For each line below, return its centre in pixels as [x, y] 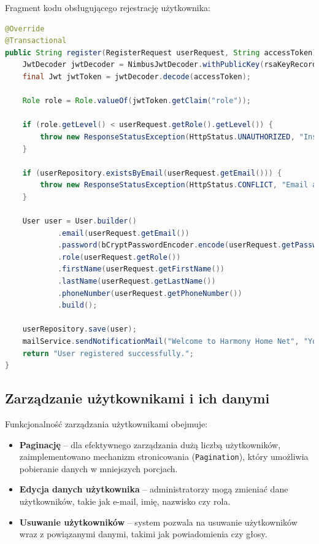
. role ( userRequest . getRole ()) [119, 257]
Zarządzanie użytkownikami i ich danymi [137, 398]
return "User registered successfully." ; [108, 353]
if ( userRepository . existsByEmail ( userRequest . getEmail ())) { [152, 173]
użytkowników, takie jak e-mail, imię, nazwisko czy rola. [125, 501]
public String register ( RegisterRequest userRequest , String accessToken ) [161, 52]
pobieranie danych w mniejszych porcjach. [98, 468]
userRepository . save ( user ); [79, 329]
